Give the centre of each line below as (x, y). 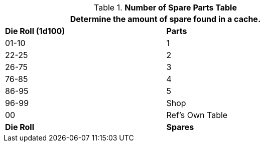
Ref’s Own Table (197, 115)
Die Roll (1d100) (35, 31)
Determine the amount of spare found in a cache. (165, 19)
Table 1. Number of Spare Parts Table (165, 7)
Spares (180, 127)
